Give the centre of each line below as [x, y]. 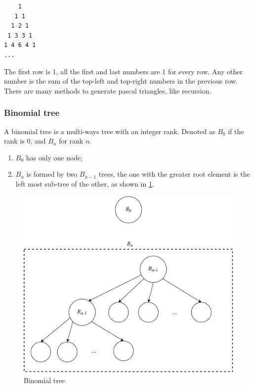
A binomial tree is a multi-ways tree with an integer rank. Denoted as [110, 131]
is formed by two [52, 174]
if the [236, 131]
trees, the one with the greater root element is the [174, 174]
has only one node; [54, 157]
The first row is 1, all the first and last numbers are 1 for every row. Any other [123, 71]
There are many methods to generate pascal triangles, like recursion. [108, 90]
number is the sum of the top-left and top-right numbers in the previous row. [121, 81]
